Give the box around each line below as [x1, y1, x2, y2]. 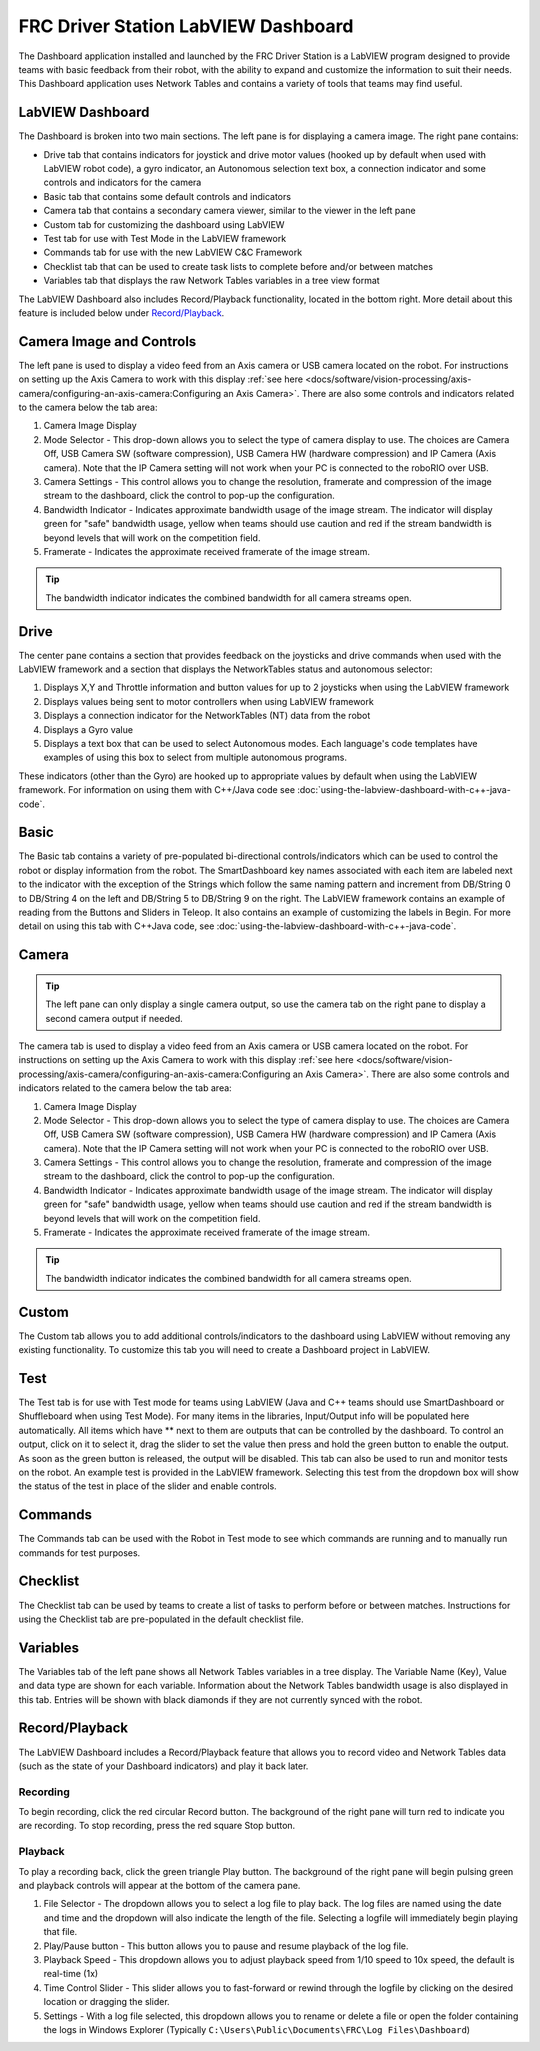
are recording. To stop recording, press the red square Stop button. [18, 1820, 296, 1832]
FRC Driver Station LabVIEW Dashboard [18, 15, 354, 37]
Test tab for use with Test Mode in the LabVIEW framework [43, 232, 287, 244]
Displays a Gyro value [43, 723, 134, 735]
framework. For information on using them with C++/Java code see [18, 784, 295, 796]
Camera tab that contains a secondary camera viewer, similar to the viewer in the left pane [43, 205, 416, 217]
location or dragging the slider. [43, 1996, 170, 2008]
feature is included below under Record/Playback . [18, 306, 225, 319]
